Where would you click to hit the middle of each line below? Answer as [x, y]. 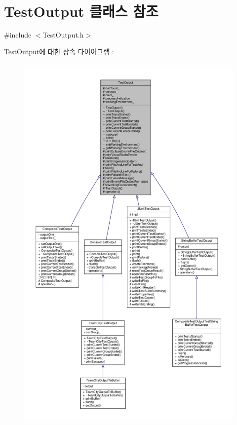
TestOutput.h [63, 35]
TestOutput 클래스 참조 [81, 11]
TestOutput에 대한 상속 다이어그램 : [59, 51]
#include [18, 35]
